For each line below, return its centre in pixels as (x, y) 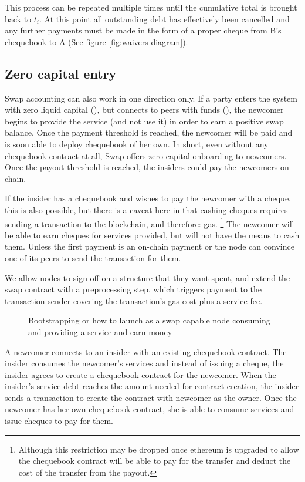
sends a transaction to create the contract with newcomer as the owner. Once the (151, 397)
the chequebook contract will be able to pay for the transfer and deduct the (155, 461)
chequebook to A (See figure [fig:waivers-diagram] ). (96, 41)
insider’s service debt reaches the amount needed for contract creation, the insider (152, 386)
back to (18, 18)
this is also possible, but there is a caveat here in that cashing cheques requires (146, 209)
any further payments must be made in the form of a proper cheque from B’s (143, 30)
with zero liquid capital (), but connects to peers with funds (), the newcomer (144, 109)
